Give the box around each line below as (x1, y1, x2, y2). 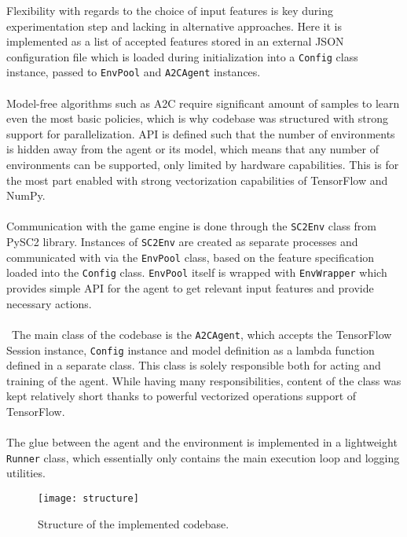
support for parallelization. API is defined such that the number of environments (6, 125, 395, 142)
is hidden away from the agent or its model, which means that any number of (6, 141, 379, 157)
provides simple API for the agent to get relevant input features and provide (6, 280, 374, 296)
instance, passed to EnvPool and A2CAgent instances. (6, 64, 261, 80)
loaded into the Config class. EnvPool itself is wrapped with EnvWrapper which (6, 264, 387, 281)
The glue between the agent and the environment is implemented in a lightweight (6, 434, 398, 451)
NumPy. (6, 187, 46, 204)
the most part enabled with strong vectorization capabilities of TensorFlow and (6, 171, 388, 188)
